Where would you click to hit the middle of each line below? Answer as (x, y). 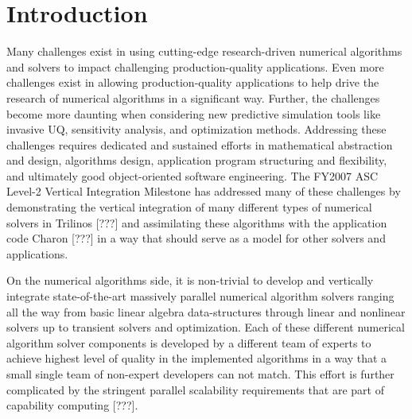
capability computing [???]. (72, 405)
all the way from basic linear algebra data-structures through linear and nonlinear (206, 311)
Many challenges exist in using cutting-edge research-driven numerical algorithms (204, 51)
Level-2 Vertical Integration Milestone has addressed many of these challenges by (204, 191)
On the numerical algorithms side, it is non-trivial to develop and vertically (190, 280)
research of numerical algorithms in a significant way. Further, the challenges (193, 97)
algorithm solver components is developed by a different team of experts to (189, 342)
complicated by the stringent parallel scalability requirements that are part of (195, 389)
